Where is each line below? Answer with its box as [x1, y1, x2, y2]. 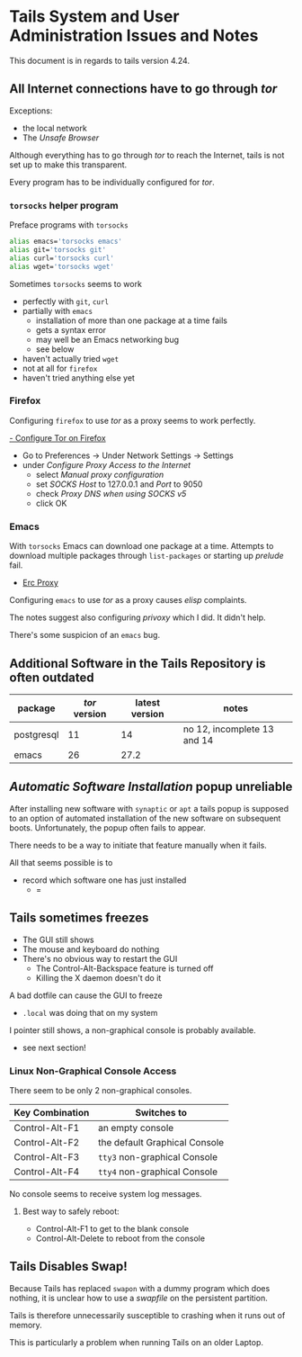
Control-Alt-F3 [13, 1150, 80, 1163]
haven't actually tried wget [22, 353, 120, 364]
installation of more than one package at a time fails [35, 315, 227, 326]
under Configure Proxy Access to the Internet [22, 459, 191, 470]
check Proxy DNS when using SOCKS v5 [35, 488, 187, 499]
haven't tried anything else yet [22, 372, 135, 383]
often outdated [9, 670, 94, 685]
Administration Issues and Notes [9, 25, 259, 46]
